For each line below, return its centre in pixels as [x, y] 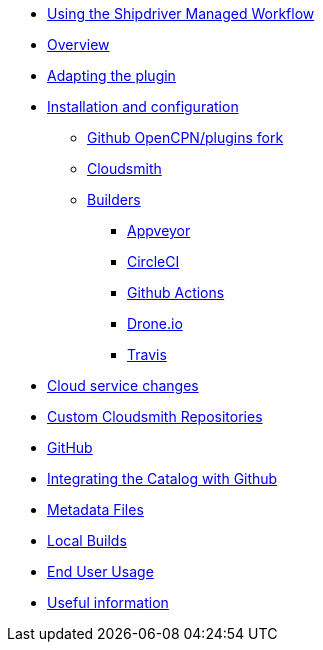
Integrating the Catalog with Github [162, 478]
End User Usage [100, 571]
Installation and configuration [143, 106]
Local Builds [87, 540]
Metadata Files [95, 509]
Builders [114, 199]
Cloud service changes [123, 385]
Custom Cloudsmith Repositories [155, 416]
